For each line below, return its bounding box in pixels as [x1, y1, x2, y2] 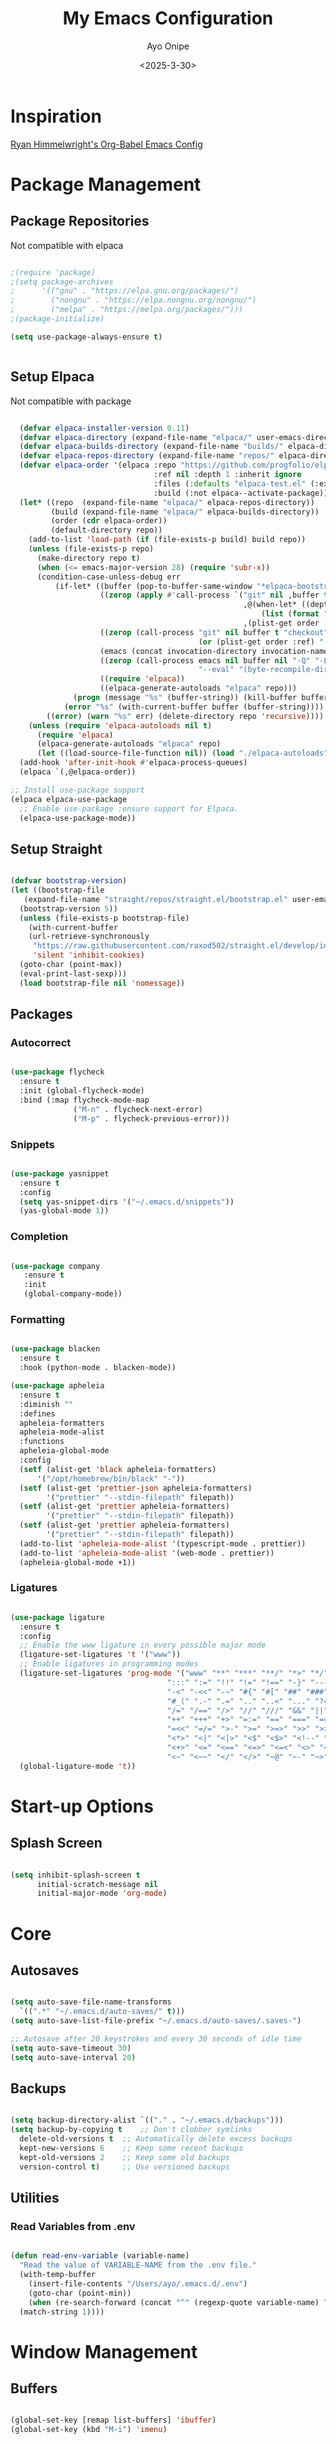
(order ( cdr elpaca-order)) [50, 516, 168, 526]
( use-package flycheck [10, 1067, 105, 1077]
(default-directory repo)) [50, 525, 163, 536]
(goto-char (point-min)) [28, 2288, 132, 2298]
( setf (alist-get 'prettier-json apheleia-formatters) [19, 1483, 253, 1493]
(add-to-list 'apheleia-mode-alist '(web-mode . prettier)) [19, 1548, 275, 1558]
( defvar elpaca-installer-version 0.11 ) [19, 423, 190, 433]
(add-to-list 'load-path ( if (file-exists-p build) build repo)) [28, 535, 307, 545]
